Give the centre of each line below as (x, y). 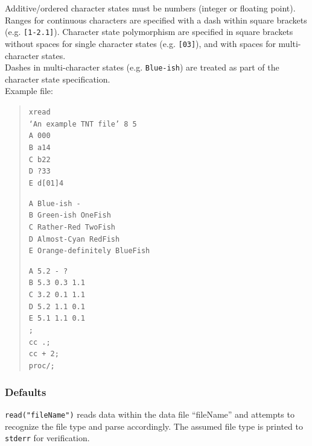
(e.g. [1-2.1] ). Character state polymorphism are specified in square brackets (149, 32)
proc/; (42, 366)
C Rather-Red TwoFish (72, 227)
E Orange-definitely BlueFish (89, 251)
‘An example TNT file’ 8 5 (83, 124)
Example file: (29, 91)
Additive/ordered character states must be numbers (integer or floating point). (150, 8)
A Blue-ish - (55, 203)
